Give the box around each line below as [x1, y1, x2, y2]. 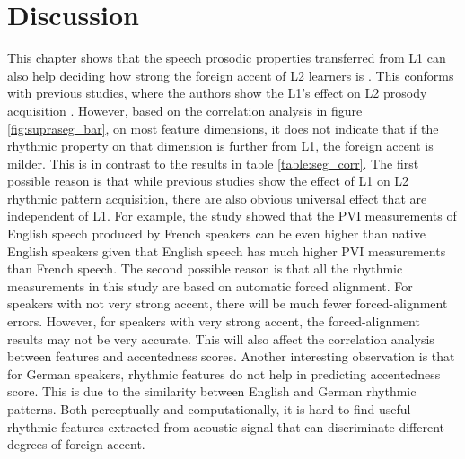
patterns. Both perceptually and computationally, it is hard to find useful [7, 400, 411, 418]
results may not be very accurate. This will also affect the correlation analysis [7, 329, 434, 348]
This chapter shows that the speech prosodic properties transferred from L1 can [7, 48, 446, 67]
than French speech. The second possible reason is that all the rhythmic [7, 259, 403, 278]
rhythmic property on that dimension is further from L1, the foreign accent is [7, 136, 434, 155]
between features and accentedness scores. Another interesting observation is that [7, 347, 455, 366]
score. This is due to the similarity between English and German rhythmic [7, 382, 417, 401]
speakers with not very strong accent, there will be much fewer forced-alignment [7, 294, 448, 313]
